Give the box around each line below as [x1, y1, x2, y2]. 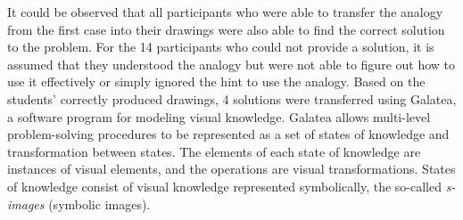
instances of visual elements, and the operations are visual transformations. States [7, 159, 456, 178]
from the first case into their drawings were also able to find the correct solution [7, 20, 445, 38]
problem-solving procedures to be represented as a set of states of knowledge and [7, 125, 450, 143]
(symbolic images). [48, 194, 151, 213]
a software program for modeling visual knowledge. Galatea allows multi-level [7, 107, 431, 126]
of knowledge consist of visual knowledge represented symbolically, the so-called [7, 176, 442, 195]
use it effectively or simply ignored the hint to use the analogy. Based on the [7, 72, 426, 91]
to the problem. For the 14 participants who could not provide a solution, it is [7, 37, 434, 56]
